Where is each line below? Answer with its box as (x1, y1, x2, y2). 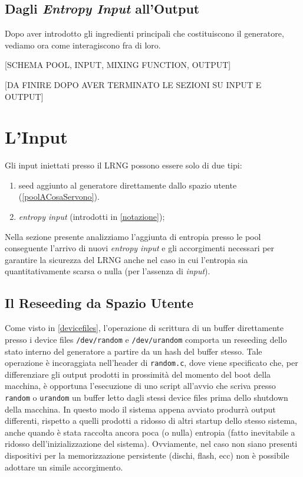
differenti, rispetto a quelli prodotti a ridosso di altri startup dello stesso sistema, (5, 414, 297, 427)
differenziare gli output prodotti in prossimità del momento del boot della (5, 368, 271, 380)
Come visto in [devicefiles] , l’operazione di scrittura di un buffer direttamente (5, 322, 284, 334)
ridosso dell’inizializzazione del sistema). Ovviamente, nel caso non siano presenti (5, 437, 298, 450)
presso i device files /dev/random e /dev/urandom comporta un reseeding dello (5, 333, 287, 345)
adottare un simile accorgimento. (5, 460, 123, 473)
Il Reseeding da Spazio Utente (5, 294, 193, 312)
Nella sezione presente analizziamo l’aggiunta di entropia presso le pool (5, 230, 261, 242)
